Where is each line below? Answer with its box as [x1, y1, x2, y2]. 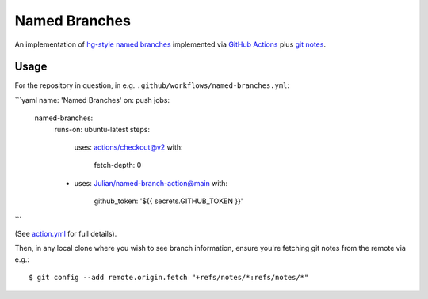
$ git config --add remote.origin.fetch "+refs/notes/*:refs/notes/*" [29, 273, 309, 282]
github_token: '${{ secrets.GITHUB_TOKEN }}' [94, 196, 243, 206]
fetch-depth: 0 [94, 161, 142, 170]
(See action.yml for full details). [14, 229, 117, 238]
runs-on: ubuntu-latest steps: [54, 124, 151, 134]
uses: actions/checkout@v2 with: [74, 142, 183, 152]
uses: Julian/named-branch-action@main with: [74, 178, 228, 187]
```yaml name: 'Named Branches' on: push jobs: [14, 95, 170, 104]
